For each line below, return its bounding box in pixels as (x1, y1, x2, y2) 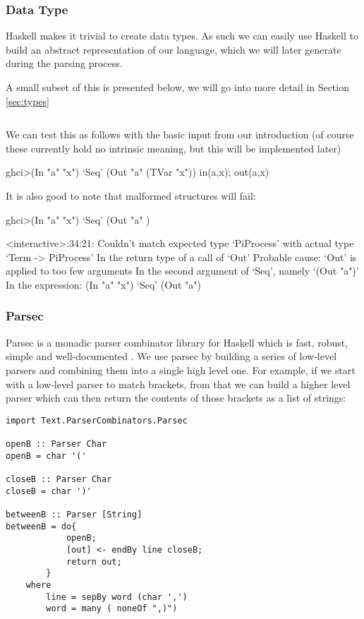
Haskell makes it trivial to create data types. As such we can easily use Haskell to (6, 28, 358, 43)
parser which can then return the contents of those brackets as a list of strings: (6, 390, 346, 405)
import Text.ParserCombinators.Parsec (6, 415, 188, 426)
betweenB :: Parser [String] (6, 509, 142, 519)
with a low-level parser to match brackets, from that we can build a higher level (6, 376, 351, 391)
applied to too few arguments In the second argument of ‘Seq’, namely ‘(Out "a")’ (6, 263, 359, 278)
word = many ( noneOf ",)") (46, 603, 178, 614)
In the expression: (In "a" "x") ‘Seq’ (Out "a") (6, 277, 202, 292)
